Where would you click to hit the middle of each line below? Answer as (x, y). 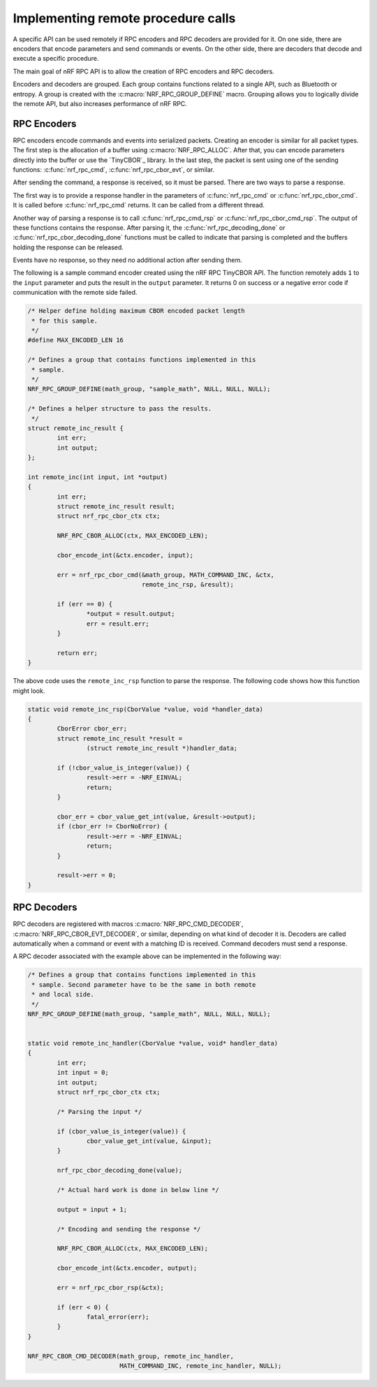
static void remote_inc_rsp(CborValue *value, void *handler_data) (146, 709)
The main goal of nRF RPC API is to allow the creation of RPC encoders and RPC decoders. (144, 71)
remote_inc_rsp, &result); (187, 585)
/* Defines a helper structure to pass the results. (120, 409)
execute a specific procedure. (56, 59)
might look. (29, 691)
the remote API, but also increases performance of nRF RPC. (100, 103)
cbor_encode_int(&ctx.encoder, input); (125, 556)
